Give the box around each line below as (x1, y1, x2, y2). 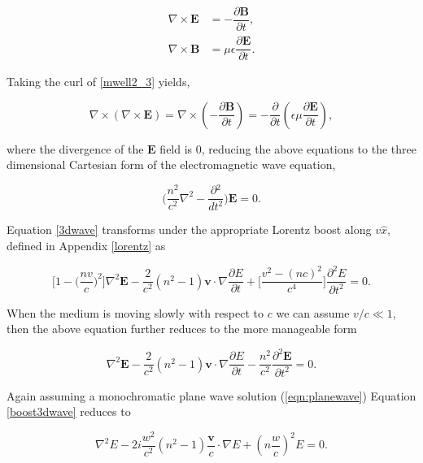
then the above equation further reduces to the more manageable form (7, 320, 357, 337)
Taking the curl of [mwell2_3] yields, (7, 73, 190, 90)
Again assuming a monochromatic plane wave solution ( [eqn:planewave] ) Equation (7, 387, 416, 404)
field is (159, 140, 193, 157)
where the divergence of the (7, 140, 144, 157)
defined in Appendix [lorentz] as (7, 237, 166, 254)
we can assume (276, 304, 350, 321)
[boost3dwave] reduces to (7, 403, 131, 420)
